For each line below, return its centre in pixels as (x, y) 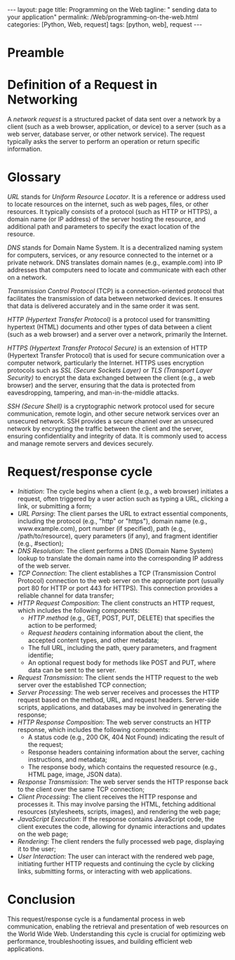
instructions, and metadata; (67, 759)
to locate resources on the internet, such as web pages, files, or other (108, 204)
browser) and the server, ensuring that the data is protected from (101, 385)
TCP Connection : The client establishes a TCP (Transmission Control (116, 573)
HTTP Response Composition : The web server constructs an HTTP (114, 722)
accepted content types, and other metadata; (93, 640)
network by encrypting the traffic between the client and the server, (105, 428)
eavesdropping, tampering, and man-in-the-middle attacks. (93, 393)
